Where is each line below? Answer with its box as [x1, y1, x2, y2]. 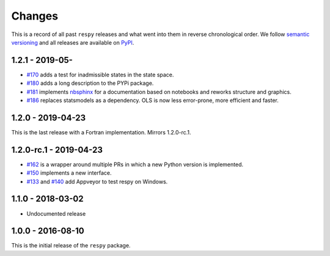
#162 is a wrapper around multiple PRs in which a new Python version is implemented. [26, 161, 244, 168]
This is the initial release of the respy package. [11, 242, 131, 249]
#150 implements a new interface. [26, 169, 112, 177]
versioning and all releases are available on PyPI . [11, 38, 134, 46]
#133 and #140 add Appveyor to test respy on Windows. [26, 178, 168, 185]
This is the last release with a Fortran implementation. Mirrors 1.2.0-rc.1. [11, 128, 192, 136]
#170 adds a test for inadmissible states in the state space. [26, 71, 174, 78]
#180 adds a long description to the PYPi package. [26, 79, 154, 87]
